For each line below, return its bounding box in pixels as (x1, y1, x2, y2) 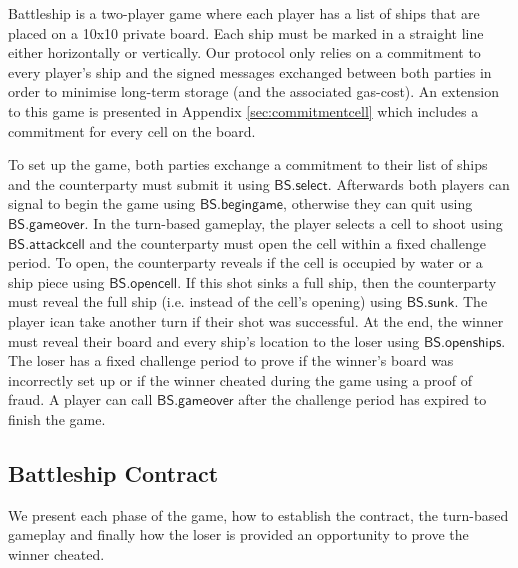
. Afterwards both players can (327, 173, 510, 194)
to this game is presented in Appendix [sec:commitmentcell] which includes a (8, 100, 479, 121)
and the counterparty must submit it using (8, 173, 270, 194)
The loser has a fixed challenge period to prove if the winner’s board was (8, 350, 454, 371)
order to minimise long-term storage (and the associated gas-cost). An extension (8, 81, 500, 102)
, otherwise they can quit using (283, 193, 473, 214)
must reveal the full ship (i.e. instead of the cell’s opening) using (8, 291, 402, 312)
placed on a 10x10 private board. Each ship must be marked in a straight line (8, 22, 484, 43)
